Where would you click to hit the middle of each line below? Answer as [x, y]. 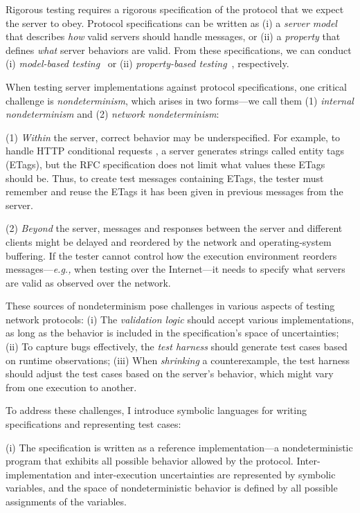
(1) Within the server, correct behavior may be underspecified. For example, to [173, 137]
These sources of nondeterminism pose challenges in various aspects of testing [170, 306]
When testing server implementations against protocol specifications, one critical [176, 86]
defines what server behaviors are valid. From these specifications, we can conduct [179, 49]
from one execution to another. [71, 387]
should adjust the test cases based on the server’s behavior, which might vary [170, 373]
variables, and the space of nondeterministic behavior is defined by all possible [172, 488]
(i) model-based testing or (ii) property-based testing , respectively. [147, 63]
